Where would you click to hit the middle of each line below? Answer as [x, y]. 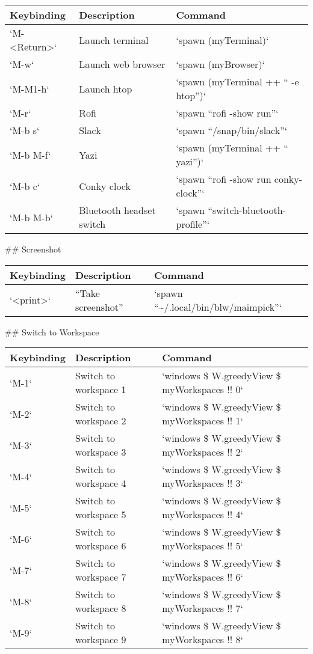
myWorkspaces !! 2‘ [203, 452]
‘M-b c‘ [25, 186]
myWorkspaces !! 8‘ [203, 640]
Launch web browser [122, 64]
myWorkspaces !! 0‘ [203, 390]
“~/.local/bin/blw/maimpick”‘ [218, 307]
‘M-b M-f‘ [30, 154]
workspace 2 [101, 421]
